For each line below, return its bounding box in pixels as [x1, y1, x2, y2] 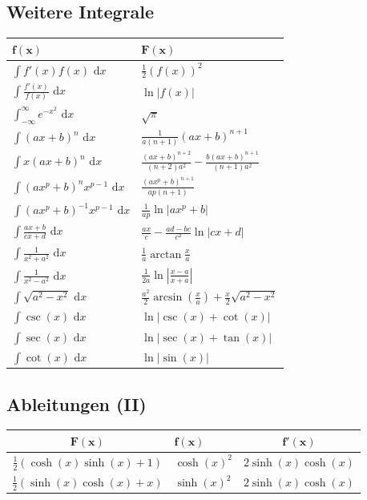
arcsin [153, 292, 183, 304]
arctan [150, 248, 182, 260]
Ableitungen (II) [6, 391, 147, 416]
